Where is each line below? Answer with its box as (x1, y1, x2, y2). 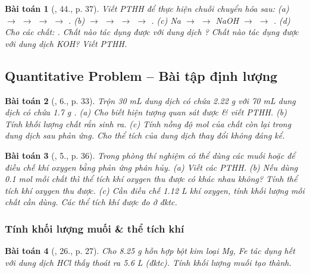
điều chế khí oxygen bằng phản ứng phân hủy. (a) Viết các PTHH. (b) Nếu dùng (5, 161, 298, 173)
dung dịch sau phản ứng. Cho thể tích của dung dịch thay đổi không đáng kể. (5, 129, 285, 142)
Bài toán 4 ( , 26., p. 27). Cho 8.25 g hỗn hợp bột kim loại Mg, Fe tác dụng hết (5, 244, 295, 257)
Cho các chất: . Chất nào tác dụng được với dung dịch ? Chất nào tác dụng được (5, 26, 299, 38)
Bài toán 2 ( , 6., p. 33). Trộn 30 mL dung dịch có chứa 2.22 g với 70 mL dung (5, 94, 296, 106)
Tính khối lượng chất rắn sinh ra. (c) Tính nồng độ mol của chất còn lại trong (5, 117, 292, 130)
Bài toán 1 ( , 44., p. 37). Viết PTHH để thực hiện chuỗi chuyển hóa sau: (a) (5, 2, 289, 14)
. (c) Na (151, 14, 181, 26)
